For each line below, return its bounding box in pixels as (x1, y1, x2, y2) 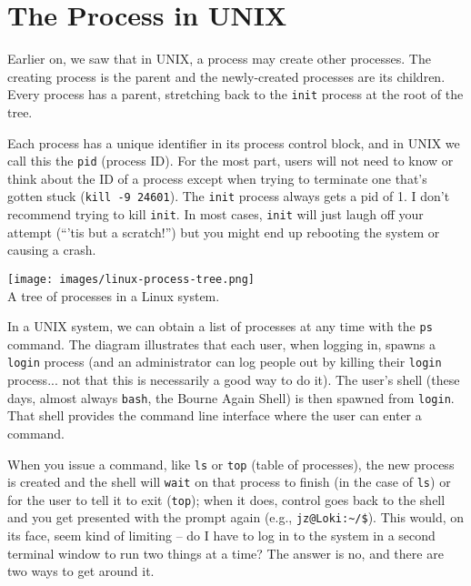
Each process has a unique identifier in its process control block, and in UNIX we (7, 133, 460, 152)
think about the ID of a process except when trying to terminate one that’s (7, 168, 427, 187)
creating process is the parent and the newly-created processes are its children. (7, 66, 446, 86)
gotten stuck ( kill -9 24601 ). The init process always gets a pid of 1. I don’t (7, 187, 450, 206)
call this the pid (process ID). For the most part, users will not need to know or (7, 151, 454, 170)
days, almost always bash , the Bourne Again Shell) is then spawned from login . (7, 388, 455, 407)
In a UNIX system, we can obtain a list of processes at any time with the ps (7, 317, 433, 336)
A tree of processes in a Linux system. (7, 286, 220, 305)
